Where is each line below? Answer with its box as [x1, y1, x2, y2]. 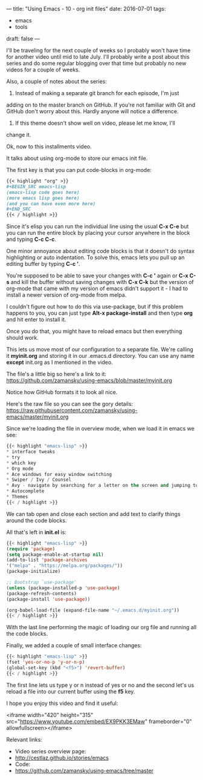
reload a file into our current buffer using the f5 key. [6, 687, 135, 695]
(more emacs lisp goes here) [6, 195, 80, 201]
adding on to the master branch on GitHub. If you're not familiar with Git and [6, 101, 195, 108]
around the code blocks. [6, 517, 67, 524]
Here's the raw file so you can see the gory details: [6, 400, 134, 408]
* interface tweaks [6, 449, 56, 455]
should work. [6, 334, 39, 342]
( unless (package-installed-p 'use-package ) [6, 584, 120, 591]
